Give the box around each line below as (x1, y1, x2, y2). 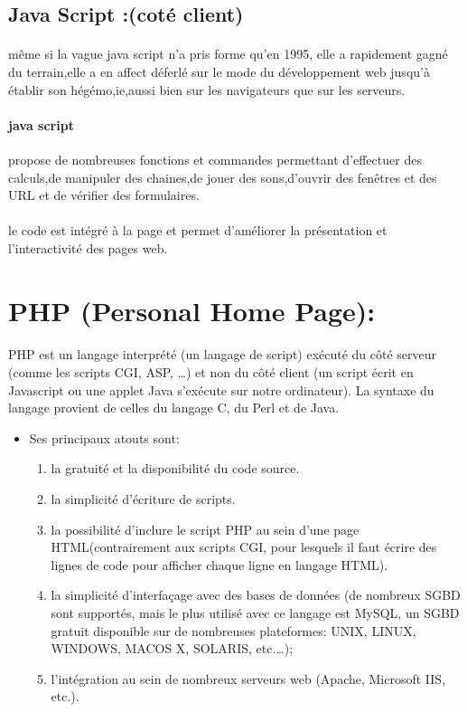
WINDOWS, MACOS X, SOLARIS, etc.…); (51, 639, 294, 658)
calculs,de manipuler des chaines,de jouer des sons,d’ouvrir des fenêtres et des (8, 167, 437, 186)
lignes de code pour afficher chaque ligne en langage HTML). (51, 555, 388, 574)
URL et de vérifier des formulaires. (8, 185, 200, 204)
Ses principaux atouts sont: (29, 428, 180, 447)
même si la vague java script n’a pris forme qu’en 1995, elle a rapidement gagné (8, 44, 448, 63)
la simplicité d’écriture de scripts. (51, 489, 236, 508)
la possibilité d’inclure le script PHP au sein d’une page (51, 519, 360, 538)
